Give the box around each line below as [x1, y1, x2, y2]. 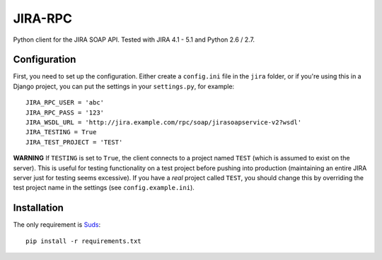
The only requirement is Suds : [13, 220, 101, 229]
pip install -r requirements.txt [25, 237, 141, 245]
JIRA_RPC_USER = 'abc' [25, 99, 105, 107]
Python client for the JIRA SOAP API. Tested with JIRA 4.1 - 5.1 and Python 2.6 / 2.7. [13, 35, 255, 44]
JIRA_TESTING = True [25, 128, 97, 136]
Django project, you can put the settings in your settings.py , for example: [13, 82, 235, 90]
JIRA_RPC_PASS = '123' [25, 108, 105, 117]
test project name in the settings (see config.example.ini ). [13, 184, 195, 192]
